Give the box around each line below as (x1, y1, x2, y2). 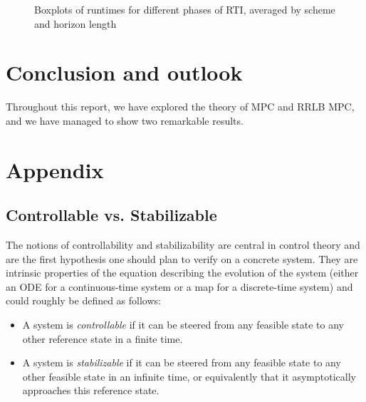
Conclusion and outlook (6, 58, 243, 87)
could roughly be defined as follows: (6, 293, 161, 308)
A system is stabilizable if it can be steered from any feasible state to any (22, 355, 341, 370)
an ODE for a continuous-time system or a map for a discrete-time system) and (6, 279, 353, 294)
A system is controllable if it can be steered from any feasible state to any (22, 317, 345, 332)
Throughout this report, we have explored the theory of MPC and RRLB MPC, (6, 99, 355, 114)
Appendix (6, 155, 104, 184)
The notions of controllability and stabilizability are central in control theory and (6, 237, 360, 252)
